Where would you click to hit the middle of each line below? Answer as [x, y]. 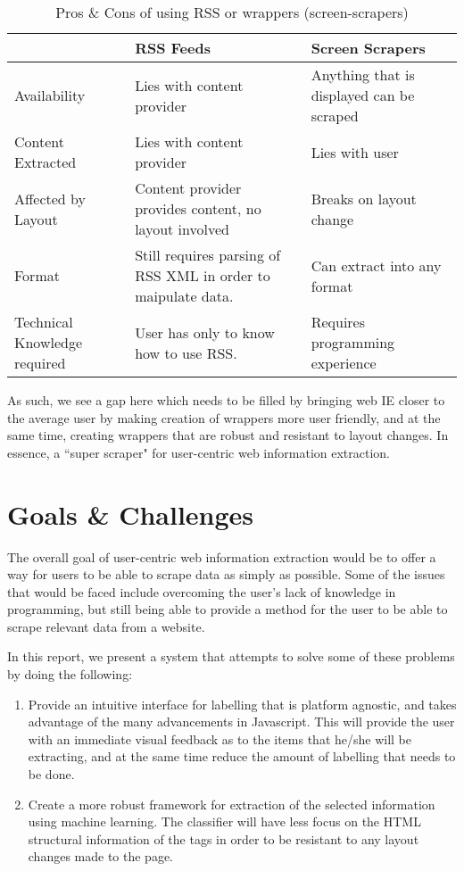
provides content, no [198, 208]
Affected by [50, 198]
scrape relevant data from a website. [106, 626]
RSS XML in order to [203, 275]
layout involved [182, 229]
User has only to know [205, 332]
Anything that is [363, 75]
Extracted [46, 162]
